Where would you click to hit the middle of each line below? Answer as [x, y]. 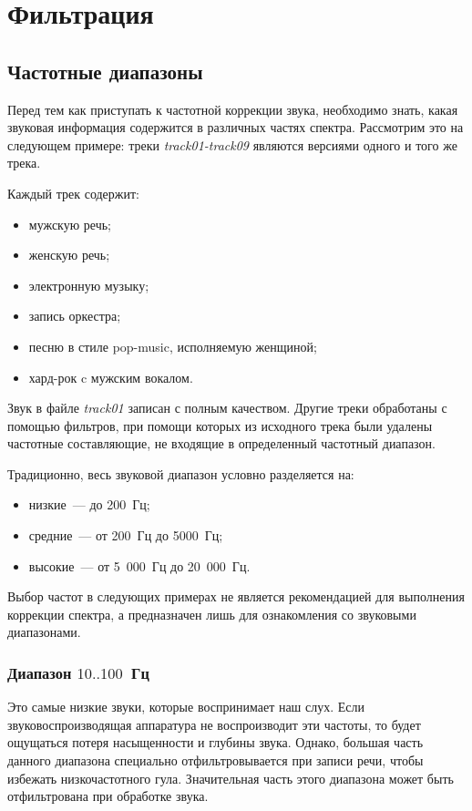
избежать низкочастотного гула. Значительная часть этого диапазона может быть [231, 778]
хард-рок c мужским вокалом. [111, 377]
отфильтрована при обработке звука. [108, 796]
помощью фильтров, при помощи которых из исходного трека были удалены [220, 425]
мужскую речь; [70, 224]
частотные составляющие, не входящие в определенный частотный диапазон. [221, 443]
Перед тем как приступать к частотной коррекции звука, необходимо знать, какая [233, 109]
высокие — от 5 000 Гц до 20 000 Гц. [139, 565]
